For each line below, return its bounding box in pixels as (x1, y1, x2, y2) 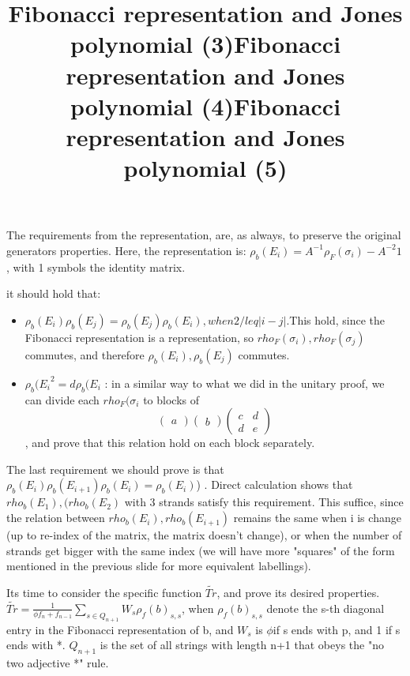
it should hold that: (6, 285, 101, 302)
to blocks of (143, 391, 200, 407)
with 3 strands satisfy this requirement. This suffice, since (124, 494, 404, 510)
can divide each (24, 391, 100, 407)
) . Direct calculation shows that (196, 476, 353, 493)
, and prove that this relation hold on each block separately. (24, 434, 315, 451)
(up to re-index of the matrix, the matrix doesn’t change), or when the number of (6, 527, 402, 543)
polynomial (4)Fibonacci (70, 89, 341, 122)
